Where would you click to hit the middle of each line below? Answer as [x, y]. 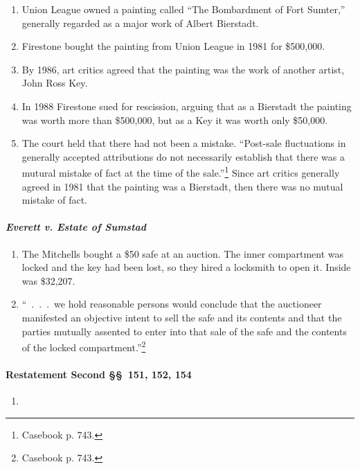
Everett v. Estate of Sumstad [76, 227]
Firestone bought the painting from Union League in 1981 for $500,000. [173, 46]
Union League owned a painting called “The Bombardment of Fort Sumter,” [183, 9]
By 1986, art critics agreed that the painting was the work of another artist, [183, 69]
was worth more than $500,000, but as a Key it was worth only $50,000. [175, 120]
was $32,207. [48, 280]
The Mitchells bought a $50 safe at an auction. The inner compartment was [183, 253]
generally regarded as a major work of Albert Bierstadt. [140, 23]
